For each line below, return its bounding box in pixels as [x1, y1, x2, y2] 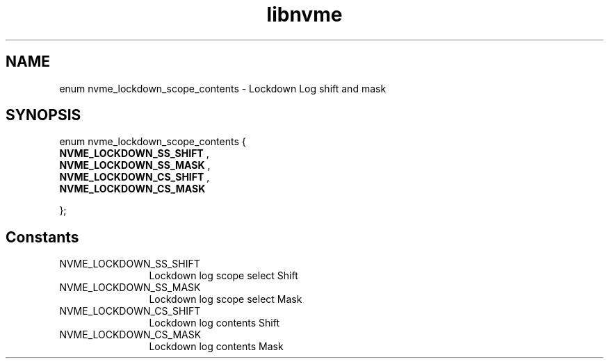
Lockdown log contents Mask [149, 340, 284, 353]
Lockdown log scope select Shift [149, 270, 298, 282]
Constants [6, 228, 79, 246]
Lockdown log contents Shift [149, 317, 280, 329]
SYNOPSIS [6, 106, 81, 124]
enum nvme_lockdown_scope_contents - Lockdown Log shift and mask [59, 82, 387, 94]
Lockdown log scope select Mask [149, 293, 302, 306]
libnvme [266, 3, 343, 26]
